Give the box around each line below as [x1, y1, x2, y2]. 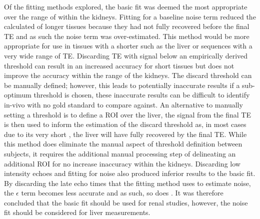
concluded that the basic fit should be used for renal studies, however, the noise [4, 197, 248, 207]
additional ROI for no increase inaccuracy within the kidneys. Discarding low [4, 158, 240, 168]
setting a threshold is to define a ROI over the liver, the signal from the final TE [4, 109, 251, 119]
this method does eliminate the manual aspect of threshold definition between [4, 138, 242, 149]
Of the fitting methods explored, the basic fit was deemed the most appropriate [4, 1, 247, 11]
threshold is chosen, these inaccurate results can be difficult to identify [33, 89, 250, 100]
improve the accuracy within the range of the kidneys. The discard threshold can [4, 70, 252, 80]
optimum [4, 89, 31, 100]
